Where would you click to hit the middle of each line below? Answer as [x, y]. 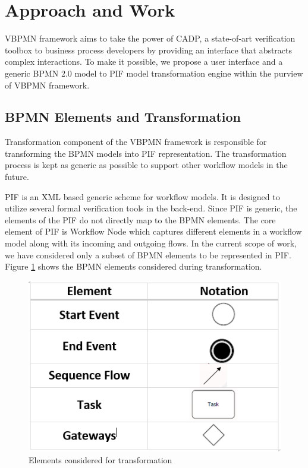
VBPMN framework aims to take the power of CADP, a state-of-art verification [150, 38]
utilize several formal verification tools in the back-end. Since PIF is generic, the [151, 208]
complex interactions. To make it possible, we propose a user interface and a [144, 61]
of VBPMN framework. [47, 85]
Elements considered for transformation [100, 459]
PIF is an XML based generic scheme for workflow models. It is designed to [142, 196]
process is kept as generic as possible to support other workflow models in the [146, 165]
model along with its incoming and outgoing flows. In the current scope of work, [151, 243]
